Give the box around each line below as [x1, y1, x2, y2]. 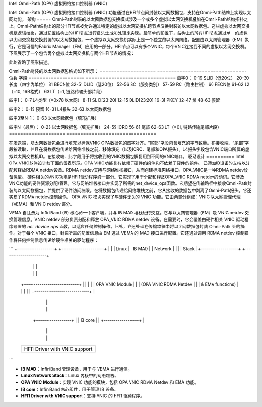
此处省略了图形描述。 [9, 59, 52, 65]
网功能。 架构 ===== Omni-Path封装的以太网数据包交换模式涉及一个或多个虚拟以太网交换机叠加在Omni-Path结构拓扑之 [9, 16, 248, 22]
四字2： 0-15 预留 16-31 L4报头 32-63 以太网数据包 [9, 106, 112, 112]
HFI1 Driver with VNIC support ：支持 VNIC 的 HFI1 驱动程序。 [21, 393, 145, 399]
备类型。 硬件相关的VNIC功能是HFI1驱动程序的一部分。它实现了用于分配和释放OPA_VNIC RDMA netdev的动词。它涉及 [9, 174, 245, 179]
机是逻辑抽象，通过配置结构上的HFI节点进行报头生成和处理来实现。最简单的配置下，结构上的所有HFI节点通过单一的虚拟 [9, 30, 248, 36]
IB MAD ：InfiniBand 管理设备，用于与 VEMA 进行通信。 [21, 366, 132, 372]
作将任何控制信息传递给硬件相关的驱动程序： [9, 237, 98, 243]
